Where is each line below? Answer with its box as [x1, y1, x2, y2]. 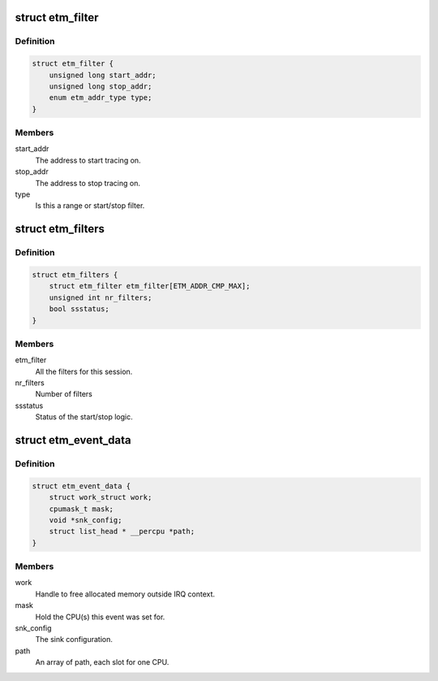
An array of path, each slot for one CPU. [35, 657, 170, 667]
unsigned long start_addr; [49, 70, 157, 80]
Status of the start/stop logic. [35, 412, 133, 422]
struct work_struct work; [49, 492, 152, 502]
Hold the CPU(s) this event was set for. [35, 612, 165, 622]
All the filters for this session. [35, 367, 133, 376]
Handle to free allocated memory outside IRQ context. [35, 589, 215, 599]
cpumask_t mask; [49, 504, 114, 514]
